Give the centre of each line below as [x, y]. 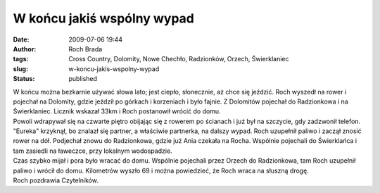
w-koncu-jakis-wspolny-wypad [114, 69]
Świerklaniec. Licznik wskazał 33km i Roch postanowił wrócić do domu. [117, 111]
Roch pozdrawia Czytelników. [56, 180]
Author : [25, 49]
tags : [21, 59]
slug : [20, 69]
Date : [21, 39]
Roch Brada [85, 49]
